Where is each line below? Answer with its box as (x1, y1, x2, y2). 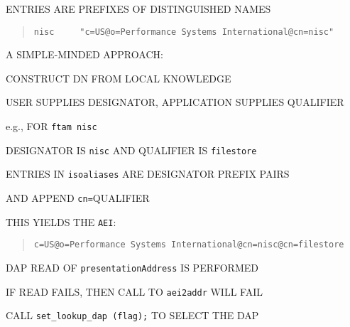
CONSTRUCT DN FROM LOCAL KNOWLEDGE (6, 70, 231, 85)
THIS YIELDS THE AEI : (6, 214, 116, 229)
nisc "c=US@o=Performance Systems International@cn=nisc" (33, 26, 334, 37)
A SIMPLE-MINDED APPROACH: (6, 47, 163, 62)
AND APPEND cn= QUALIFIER (6, 191, 150, 205)
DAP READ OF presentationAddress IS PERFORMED (6, 259, 258, 274)
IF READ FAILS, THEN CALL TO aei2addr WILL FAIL (6, 284, 263, 299)
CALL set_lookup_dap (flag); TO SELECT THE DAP (6, 308, 259, 323)
